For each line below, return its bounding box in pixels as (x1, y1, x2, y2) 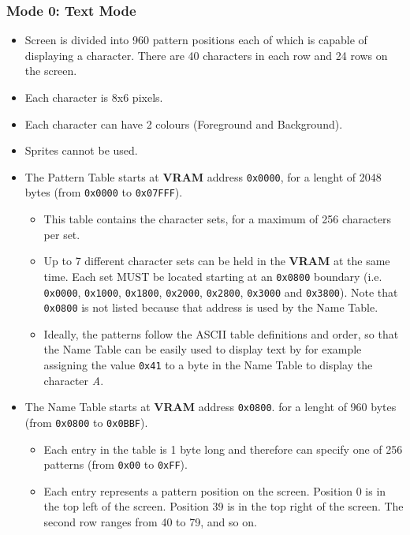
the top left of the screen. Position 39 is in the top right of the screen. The (43, 498, 404, 514)
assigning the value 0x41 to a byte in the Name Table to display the (43, 357, 373, 373)
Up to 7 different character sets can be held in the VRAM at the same (43, 253, 390, 269)
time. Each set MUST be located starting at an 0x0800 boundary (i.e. (43, 267, 382, 284)
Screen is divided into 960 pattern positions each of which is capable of (24, 32, 367, 48)
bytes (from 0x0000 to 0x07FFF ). (24, 184, 183, 200)
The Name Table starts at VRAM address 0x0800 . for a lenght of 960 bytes (24, 398, 397, 415)
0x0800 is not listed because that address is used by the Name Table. (43, 299, 378, 316)
